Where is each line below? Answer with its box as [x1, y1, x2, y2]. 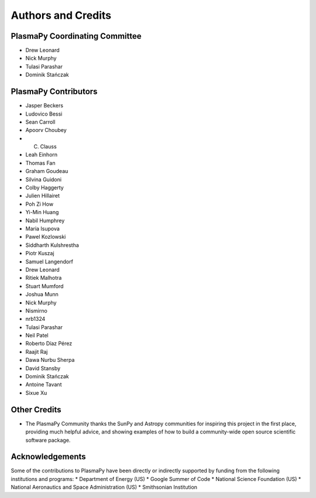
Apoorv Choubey [25, 127, 67, 134]
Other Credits [11, 405, 61, 415]
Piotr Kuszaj [25, 250, 55, 257]
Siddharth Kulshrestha [25, 241, 79, 249]
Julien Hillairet [25, 192, 60, 199]
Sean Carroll [25, 118, 56, 126]
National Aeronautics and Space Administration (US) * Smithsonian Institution [11, 484, 198, 491]
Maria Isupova [25, 225, 60, 232]
